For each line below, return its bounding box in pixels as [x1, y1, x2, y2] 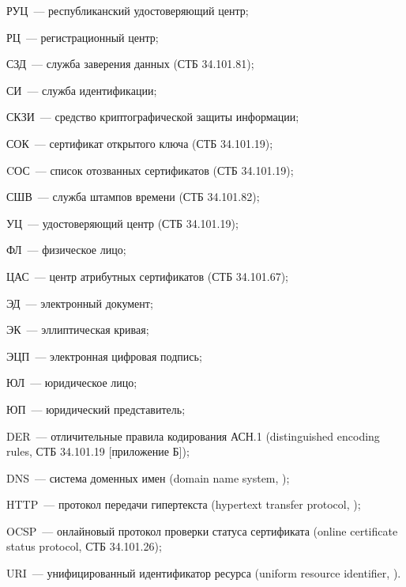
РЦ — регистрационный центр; [6, 28, 159, 45]
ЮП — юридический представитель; [6, 400, 186, 417]
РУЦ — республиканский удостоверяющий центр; [6, 2, 249, 18]
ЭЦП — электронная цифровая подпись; [6, 347, 202, 364]
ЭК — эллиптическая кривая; [6, 321, 149, 338]
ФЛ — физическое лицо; [6, 241, 126, 258]
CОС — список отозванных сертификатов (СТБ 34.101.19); [6, 161, 294, 178]
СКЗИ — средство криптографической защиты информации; [6, 108, 299, 125]
